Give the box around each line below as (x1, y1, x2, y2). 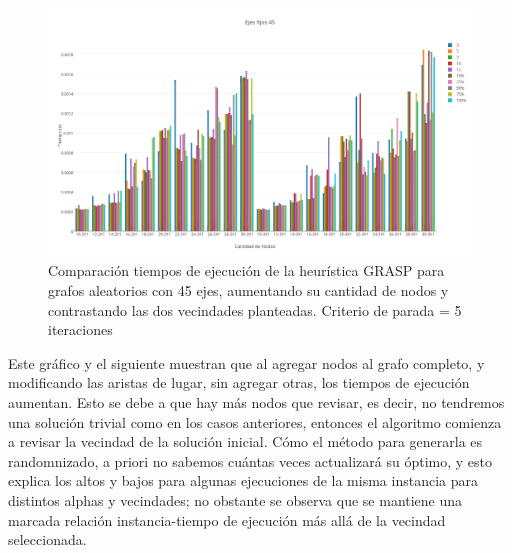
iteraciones (48, 319, 113, 340)
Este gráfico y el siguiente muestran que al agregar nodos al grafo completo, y (8, 352, 485, 373)
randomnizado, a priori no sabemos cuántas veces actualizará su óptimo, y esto (8, 450, 492, 471)
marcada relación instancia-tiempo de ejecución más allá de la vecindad (8, 509, 446, 530)
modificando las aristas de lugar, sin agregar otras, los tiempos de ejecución (8, 372, 470, 393)
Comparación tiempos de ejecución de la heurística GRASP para (48, 260, 445, 281)
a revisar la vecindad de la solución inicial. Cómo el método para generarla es (8, 431, 483, 452)
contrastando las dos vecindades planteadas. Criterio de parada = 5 (48, 299, 462, 320)
